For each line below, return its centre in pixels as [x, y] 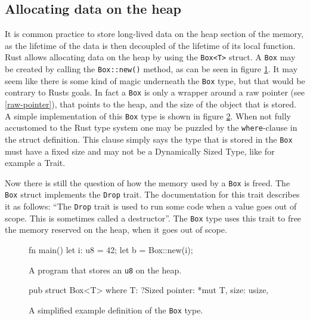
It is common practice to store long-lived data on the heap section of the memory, [154, 34]
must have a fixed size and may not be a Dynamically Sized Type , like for [140, 151]
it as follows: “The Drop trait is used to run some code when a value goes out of [151, 206]
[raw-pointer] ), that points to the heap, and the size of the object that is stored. [151, 104]
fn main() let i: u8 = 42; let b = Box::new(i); [111, 249]
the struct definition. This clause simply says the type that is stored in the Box [149, 139]
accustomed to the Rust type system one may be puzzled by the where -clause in [151, 127]
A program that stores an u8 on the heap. [105, 270]
